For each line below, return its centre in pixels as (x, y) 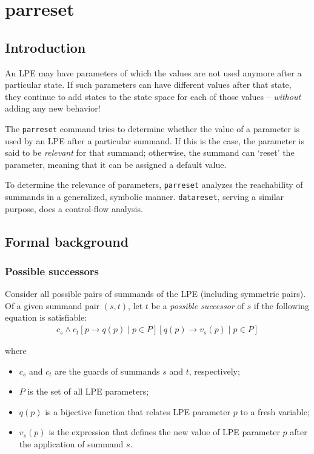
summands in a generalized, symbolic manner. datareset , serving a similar (145, 197)
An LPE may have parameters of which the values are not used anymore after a (153, 72)
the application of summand (71, 444)
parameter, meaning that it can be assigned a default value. (116, 164)
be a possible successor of (198, 305)
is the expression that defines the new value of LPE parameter (164, 432)
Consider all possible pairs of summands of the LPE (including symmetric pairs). (155, 294)
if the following (282, 305)
